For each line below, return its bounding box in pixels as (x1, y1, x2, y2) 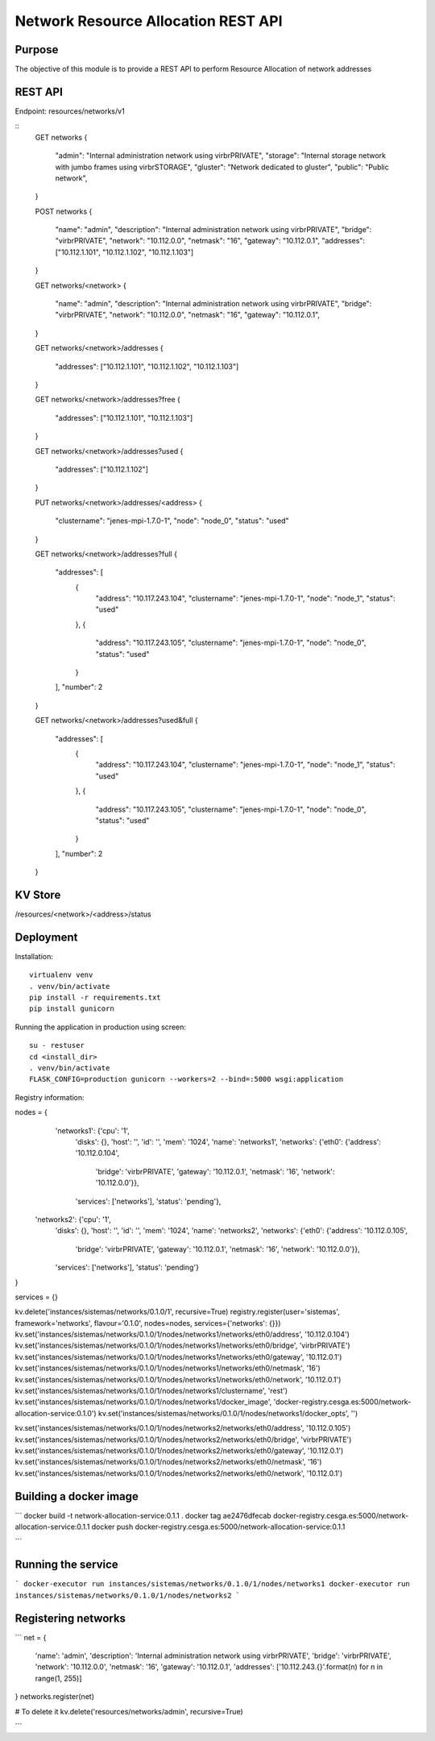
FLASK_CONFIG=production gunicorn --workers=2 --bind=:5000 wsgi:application (29, 1074, 344, 1084)
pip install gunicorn (29, 1004, 114, 1013)
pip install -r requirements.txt (29, 993, 161, 1003)
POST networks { (35, 206, 93, 216)
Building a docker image (14, 1490, 139, 1503)
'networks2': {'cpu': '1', (35, 1214, 112, 1224)
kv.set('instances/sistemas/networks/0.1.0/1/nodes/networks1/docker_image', (14, 1397, 272, 1407)
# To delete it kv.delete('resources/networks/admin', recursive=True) (14, 1706, 243, 1716)
